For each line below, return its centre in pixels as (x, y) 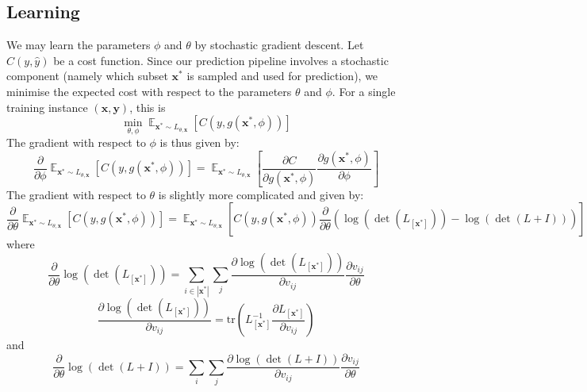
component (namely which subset (87, 76)
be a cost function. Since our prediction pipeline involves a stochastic (221, 60)
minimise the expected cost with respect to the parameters (149, 91)
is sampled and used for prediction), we (282, 76)
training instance (47, 107)
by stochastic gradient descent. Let (279, 45)
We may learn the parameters (79, 45)
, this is (148, 107)
